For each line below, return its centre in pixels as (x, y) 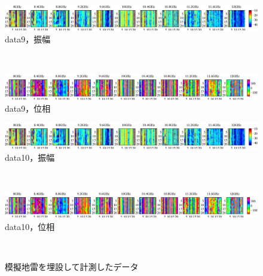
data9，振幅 (28, 39)
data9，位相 (28, 108)
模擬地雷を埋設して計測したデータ (72, 267)
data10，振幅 (30, 157)
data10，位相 (30, 226)
